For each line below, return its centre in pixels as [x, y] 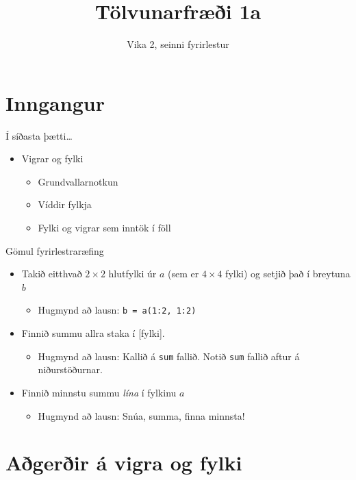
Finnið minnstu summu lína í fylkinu [99, 392]
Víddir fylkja [65, 204]
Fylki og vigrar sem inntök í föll [104, 228]
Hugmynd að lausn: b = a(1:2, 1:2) [117, 310]
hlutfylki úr [132, 274]
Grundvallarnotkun [78, 181]
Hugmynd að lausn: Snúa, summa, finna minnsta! [141, 415]
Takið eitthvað [52, 274]
